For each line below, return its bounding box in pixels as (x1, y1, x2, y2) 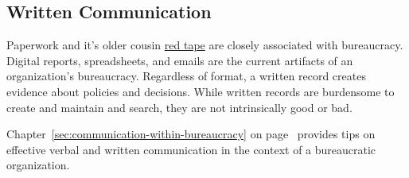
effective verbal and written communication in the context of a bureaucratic (6, 141, 376, 157)
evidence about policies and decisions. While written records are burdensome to (6, 83, 395, 99)
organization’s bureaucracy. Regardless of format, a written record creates (6, 68, 366, 84)
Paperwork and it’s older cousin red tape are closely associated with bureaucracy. (6, 37, 403, 53)
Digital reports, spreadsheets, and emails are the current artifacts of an (6, 52, 353, 68)
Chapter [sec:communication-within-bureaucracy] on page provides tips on (6, 126, 376, 142)
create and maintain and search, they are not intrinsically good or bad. (6, 99, 353, 115)
